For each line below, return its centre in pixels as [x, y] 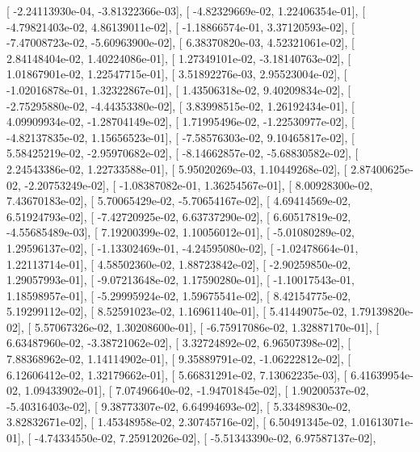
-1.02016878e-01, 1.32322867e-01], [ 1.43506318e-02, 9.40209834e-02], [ [179, 89]
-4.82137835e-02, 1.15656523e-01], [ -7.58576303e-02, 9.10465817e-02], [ [181, 137]
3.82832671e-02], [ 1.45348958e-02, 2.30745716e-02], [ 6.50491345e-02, [177, 422]
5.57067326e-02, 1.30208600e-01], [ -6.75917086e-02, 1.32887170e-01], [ [207, 326]
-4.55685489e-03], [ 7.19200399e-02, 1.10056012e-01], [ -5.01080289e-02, [181, 232]
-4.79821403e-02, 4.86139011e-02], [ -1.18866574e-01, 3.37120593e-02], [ [181, 26]
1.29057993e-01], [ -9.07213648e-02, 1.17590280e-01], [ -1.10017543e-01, [181, 280]
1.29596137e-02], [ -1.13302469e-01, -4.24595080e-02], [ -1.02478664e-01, [183, 247]
